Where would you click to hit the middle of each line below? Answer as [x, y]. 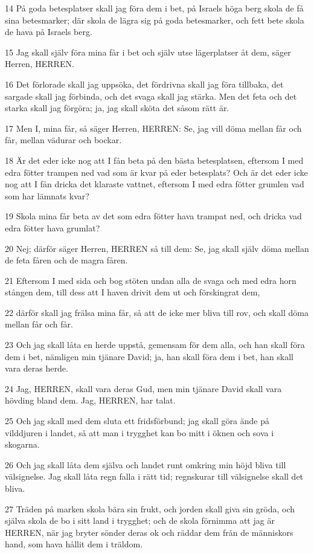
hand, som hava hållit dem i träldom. [74, 544]
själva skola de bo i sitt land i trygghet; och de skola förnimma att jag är [140, 520]
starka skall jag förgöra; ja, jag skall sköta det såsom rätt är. [117, 108]
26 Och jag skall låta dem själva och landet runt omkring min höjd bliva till [146, 464]
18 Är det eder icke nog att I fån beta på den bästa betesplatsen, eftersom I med [154, 160]
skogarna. [22, 444]
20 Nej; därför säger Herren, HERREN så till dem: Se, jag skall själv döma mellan [157, 248]
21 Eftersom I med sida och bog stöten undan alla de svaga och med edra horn [151, 280]
